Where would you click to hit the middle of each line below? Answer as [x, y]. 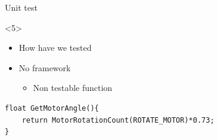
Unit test [21, 7]
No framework [45, 67]
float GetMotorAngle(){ [52, 108]
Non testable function [73, 88]
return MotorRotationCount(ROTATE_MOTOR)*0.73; [118, 120]
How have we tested [55, 48]
